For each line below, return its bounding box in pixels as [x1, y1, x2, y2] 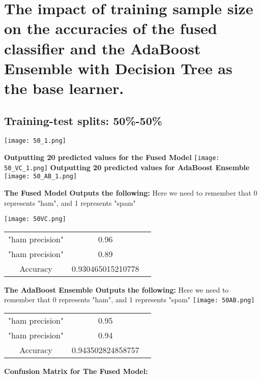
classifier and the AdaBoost [4, 38, 201, 58]
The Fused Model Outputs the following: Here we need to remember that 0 [4, 187, 257, 198]
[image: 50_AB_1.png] [4, 173, 77, 180]
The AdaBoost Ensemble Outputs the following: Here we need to [4, 284, 229, 295]
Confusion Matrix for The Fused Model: [4, 366, 148, 376]
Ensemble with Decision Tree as [4, 57, 233, 78]
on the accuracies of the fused [4, 18, 217, 39]
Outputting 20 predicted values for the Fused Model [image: [4, 151, 220, 162]
